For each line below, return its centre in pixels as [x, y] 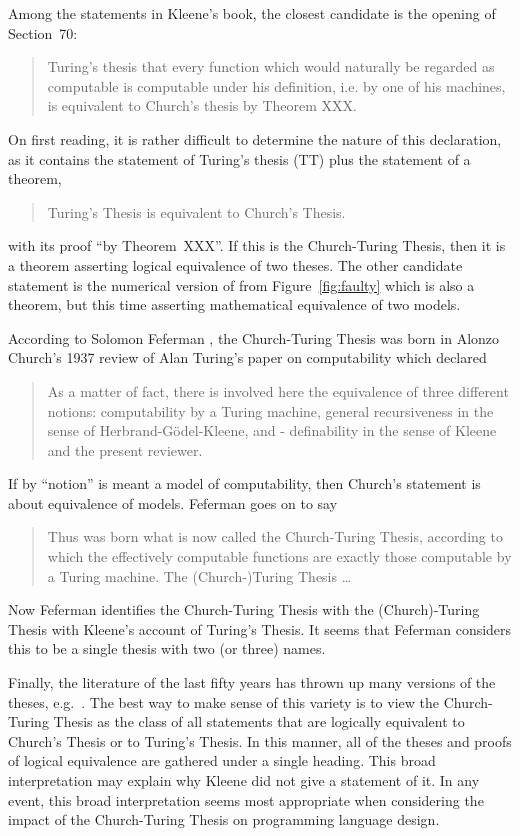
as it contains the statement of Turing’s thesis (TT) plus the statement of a [239, 158]
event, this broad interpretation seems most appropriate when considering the [246, 799]
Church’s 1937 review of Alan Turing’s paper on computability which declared [247, 357]
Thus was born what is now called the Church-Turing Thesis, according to [275, 536]
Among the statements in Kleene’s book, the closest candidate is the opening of [252, 13]
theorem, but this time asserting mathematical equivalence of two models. [234, 304]
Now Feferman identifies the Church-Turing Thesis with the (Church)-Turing [244, 609]
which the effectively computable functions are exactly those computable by [279, 556]
